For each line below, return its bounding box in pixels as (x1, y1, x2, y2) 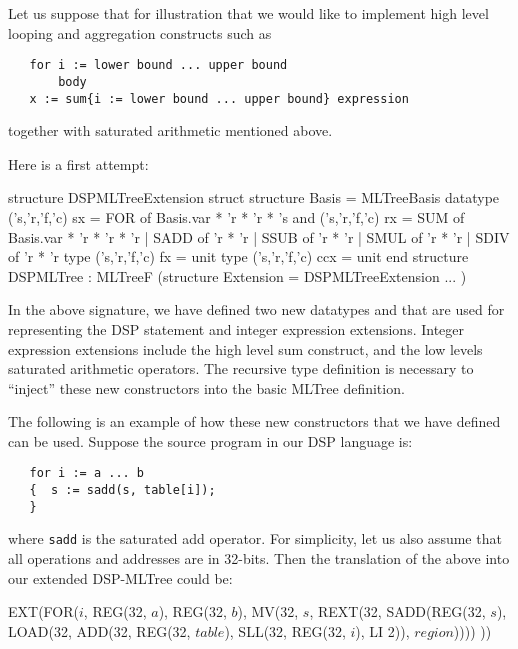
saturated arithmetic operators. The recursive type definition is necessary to (8, 358, 474, 379)
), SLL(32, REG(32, (224, 620, 346, 641)
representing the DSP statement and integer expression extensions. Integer (8, 318, 465, 339)
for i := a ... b (29, 466, 145, 481)
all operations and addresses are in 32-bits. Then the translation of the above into (8, 548, 510, 569)
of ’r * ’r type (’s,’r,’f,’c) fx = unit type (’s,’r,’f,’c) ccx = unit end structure (8, 246, 469, 267)
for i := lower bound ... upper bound (29, 58, 288, 73)
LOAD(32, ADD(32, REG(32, (8, 620, 191, 641)
